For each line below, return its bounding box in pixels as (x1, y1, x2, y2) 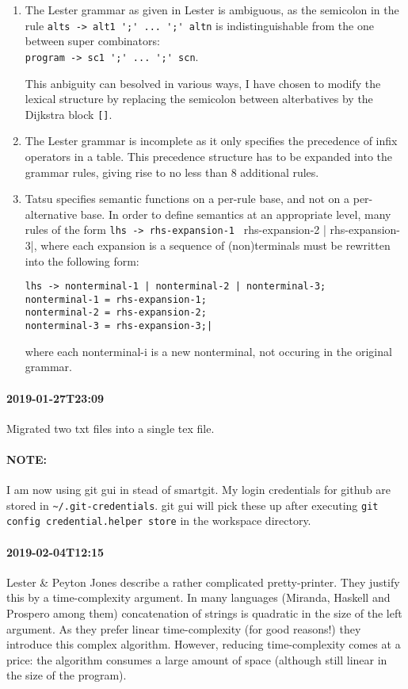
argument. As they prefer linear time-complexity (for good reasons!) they (6, 620, 361, 637)
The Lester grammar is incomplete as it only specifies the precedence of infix (25, 132, 398, 149)
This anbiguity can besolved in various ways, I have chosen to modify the (25, 75, 381, 91)
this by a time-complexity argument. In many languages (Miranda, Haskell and (6, 589, 391, 606)
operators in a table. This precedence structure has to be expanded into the (25, 147, 393, 164)
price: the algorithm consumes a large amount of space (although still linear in (6, 651, 387, 668)
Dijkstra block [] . (25, 105, 112, 122)
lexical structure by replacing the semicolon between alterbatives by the (25, 90, 373, 107)
